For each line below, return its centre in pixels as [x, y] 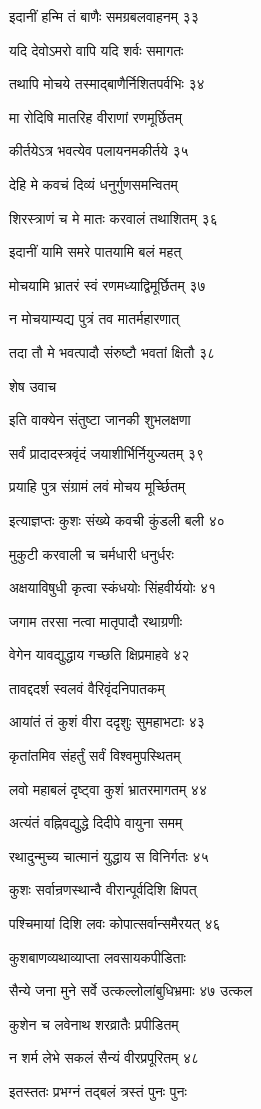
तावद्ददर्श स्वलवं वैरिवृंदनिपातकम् [87, 687]
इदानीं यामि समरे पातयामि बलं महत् [95, 251]
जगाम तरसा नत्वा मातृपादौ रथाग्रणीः [95, 620]
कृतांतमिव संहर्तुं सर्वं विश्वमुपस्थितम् [95, 755]
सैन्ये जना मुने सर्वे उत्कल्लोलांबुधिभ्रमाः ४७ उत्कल [131, 990]
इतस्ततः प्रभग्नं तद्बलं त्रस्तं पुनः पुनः [98, 1091]
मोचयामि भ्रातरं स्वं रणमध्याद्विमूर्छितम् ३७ [107, 284]
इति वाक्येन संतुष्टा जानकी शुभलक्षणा [100, 419]
